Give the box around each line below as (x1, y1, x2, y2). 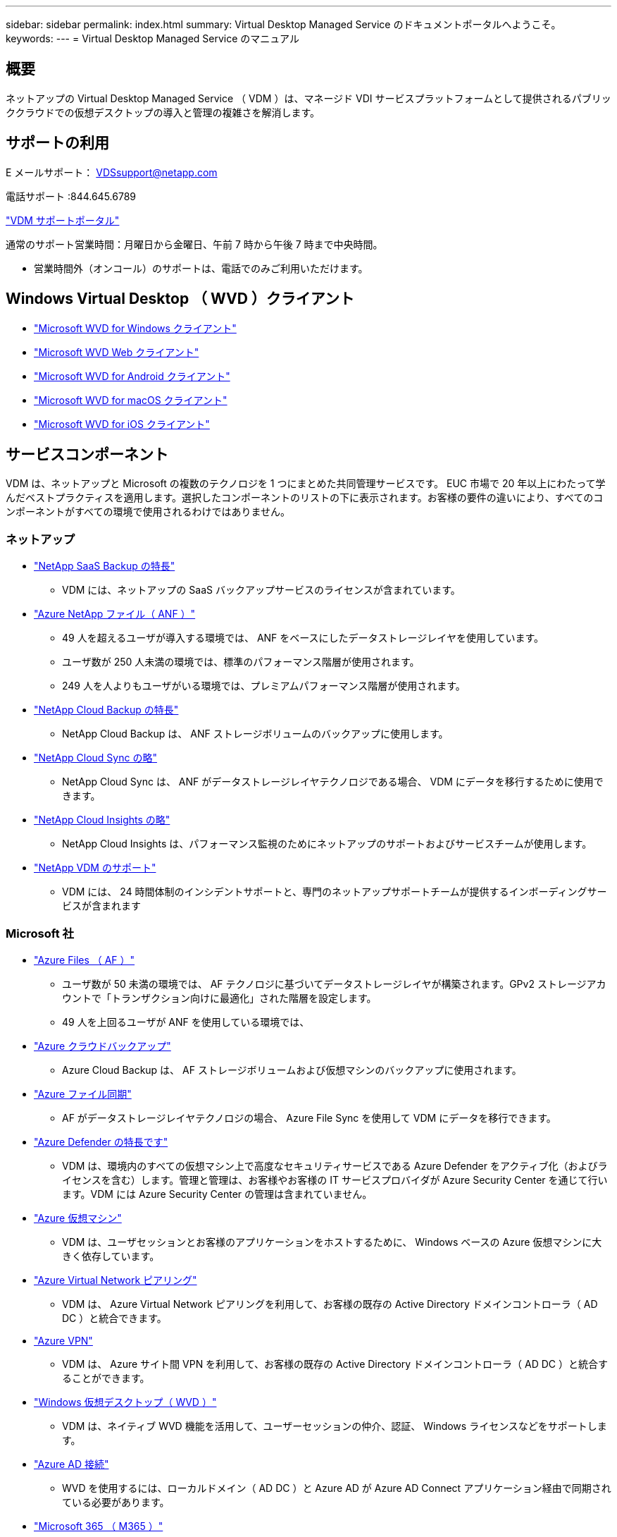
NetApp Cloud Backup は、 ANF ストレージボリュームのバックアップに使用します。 (62, 728, 449, 740)
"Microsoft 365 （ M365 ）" (34, 1519, 163, 1532)
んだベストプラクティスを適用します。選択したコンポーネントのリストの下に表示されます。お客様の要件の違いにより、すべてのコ (6, 491, 604, 504)
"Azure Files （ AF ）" (34, 953, 135, 966)
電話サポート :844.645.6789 (6, 190, 137, 202)
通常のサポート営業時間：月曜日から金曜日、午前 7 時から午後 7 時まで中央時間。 (6, 238, 383, 250)
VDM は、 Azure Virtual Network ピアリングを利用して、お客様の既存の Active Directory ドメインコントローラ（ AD (62, 1297, 598, 1310)
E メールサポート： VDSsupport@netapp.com (6, 166, 218, 178)
